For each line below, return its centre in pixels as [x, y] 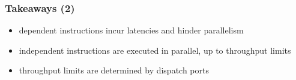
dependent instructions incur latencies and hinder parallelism [131, 30]
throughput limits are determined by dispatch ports [114, 70]
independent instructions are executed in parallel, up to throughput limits [155, 50]
